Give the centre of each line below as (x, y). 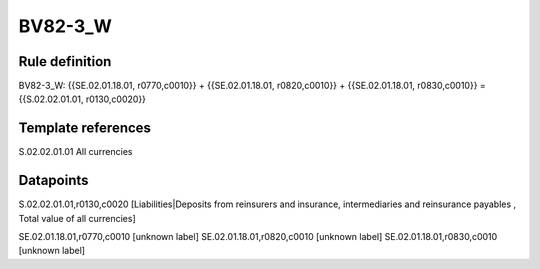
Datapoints (53, 180)
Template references (85, 128)
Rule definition (65, 61)
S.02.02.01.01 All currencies (75, 152)
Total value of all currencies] (77, 218)
